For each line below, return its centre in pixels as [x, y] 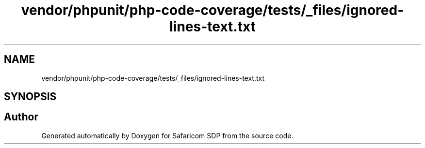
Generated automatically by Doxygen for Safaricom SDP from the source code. [167, 135]
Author [21, 117]
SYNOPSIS [30, 97]
